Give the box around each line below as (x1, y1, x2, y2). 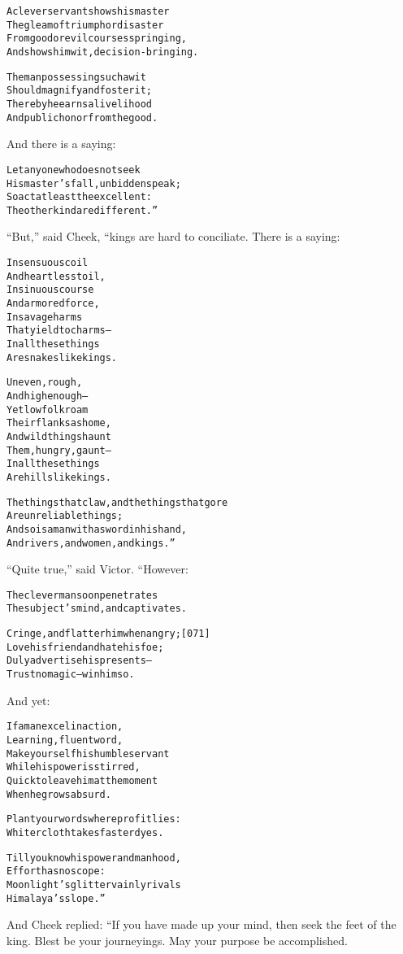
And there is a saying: (6, 135, 116, 152)
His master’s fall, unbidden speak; (6, 177, 181, 189)
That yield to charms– (6, 325, 111, 337)
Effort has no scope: (6, 865, 106, 878)
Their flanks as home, (6, 417, 111, 429)
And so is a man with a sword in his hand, (6, 523, 188, 535)
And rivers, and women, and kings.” (6, 537, 175, 549)
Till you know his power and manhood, (6, 852, 181, 864)
